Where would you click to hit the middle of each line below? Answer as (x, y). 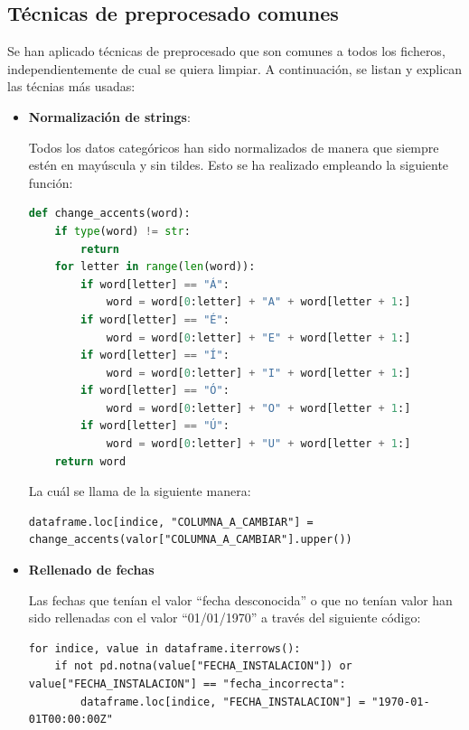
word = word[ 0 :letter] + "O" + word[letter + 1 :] (258, 408)
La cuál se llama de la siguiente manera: (140, 491)
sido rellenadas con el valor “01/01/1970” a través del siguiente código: (225, 618)
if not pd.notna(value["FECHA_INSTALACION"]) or (203, 666)
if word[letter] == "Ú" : (155, 426)
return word (90, 461)
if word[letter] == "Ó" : (155, 391)
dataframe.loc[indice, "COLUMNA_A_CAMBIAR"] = (171, 522)
